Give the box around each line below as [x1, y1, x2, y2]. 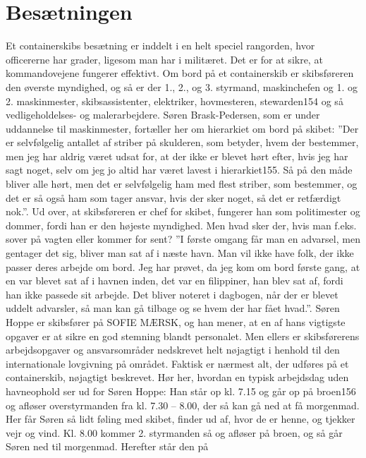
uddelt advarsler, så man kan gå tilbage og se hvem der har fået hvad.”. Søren [6, 301, 340, 315]
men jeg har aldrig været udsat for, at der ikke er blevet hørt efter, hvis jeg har [6, 148, 348, 163]
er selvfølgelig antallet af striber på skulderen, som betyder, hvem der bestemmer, [6, 135, 359, 150]
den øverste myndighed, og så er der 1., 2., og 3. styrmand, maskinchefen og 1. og [6, 79, 358, 94]
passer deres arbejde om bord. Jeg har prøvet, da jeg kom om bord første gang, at [6, 259, 360, 274]
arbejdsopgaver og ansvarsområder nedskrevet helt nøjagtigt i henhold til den [6, 342, 340, 357]
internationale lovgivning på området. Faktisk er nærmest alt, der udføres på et [6, 356, 349, 370]
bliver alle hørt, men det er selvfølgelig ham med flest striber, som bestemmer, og [6, 176, 358, 191]
